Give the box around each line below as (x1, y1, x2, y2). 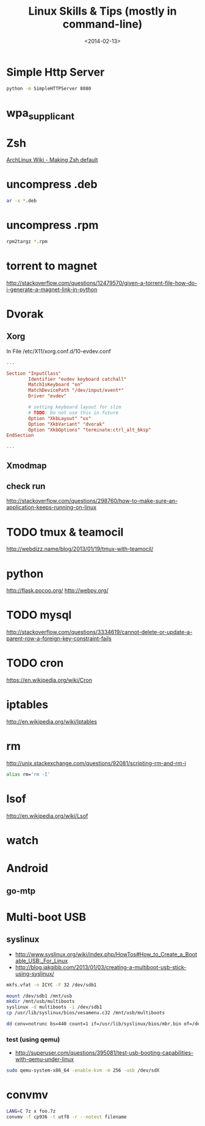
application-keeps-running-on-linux (6, 503, 96, 511)
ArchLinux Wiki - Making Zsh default (6, 156, 98, 164)
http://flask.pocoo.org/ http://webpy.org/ (6, 587, 109, 594)
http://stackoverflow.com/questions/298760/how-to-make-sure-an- (6, 497, 178, 505)
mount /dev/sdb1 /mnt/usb (6, 993, 72, 999)
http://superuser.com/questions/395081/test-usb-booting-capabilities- (15, 1049, 194, 1056)
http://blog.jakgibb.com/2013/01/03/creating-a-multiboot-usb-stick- (15, 963, 187, 971)
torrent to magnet (6, 259, 98, 273)
